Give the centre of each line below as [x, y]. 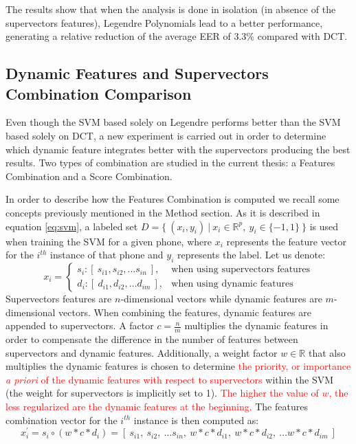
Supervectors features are [59, 298]
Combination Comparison [99, 93]
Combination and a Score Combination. [89, 176]
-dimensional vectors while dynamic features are [221, 298]
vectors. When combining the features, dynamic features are [185, 312]
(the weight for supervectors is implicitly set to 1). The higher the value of [162, 393]
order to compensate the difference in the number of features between [152, 338]
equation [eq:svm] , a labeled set [72, 226]
